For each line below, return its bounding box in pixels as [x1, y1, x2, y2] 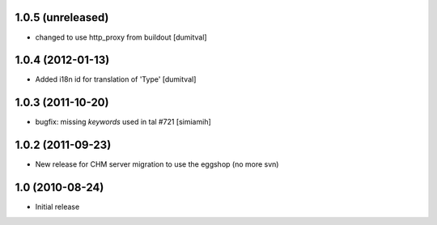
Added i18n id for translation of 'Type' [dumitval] [35, 74, 197, 84]
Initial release [35, 202, 80, 212]
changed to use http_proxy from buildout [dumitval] [35, 32, 207, 42]
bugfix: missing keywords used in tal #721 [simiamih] [35, 117, 212, 127]
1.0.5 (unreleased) [15, 11, 109, 24]
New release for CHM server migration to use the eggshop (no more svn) [35, 159, 279, 169]
